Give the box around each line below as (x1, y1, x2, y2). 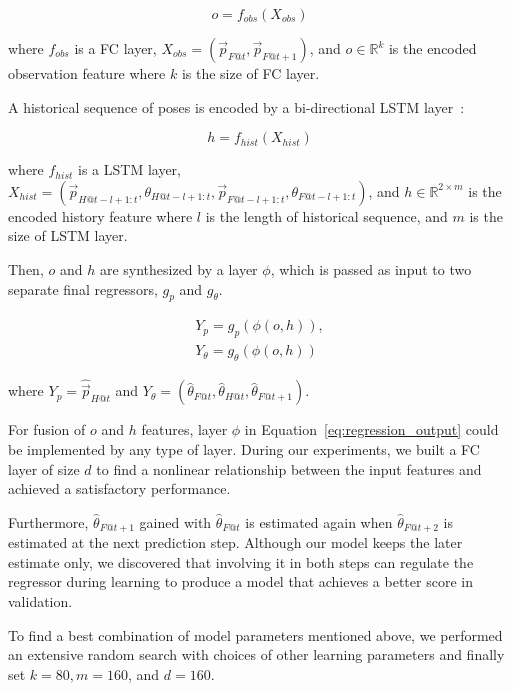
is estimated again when (245, 511, 393, 532)
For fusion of (8, 419, 86, 440)
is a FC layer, (74, 38, 157, 58)
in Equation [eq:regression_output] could (244, 419, 499, 440)
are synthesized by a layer (99, 258, 258, 279)
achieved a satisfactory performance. (8, 478, 231, 499)
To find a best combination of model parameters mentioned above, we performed (8, 624, 503, 645)
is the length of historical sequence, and (205, 205, 448, 226)
